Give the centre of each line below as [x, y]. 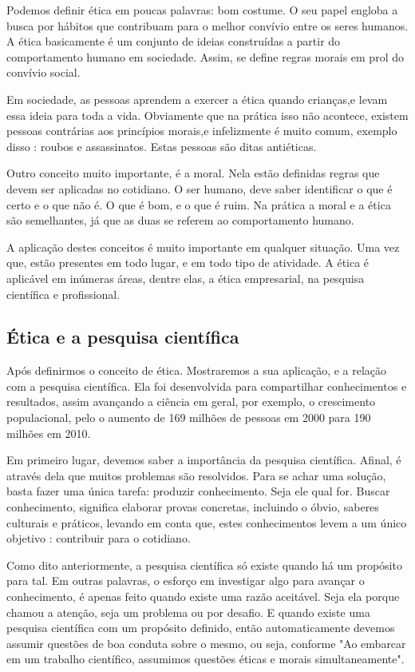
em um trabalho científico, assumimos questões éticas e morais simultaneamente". [206, 659]
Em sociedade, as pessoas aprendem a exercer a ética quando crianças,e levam [197, 99]
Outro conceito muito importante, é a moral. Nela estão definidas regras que [193, 173]
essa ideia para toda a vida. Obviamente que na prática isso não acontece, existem [207, 115]
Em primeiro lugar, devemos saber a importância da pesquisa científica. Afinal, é [204, 460]
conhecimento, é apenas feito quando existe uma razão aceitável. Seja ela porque [203, 596]
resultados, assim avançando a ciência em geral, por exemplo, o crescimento [191, 402]
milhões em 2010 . [49, 433]
